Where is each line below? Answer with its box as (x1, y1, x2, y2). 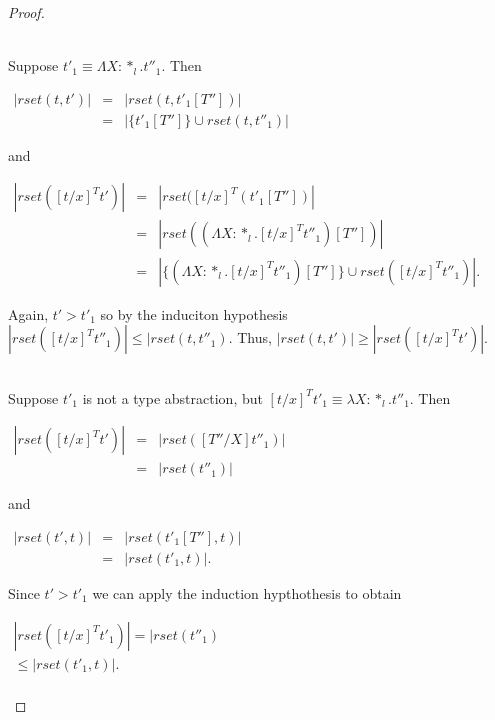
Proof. (8, 2, 45, 22)
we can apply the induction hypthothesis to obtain (92, 583, 402, 604)
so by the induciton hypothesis (100, 303, 288, 324)
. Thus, (228, 327, 272, 348)
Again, (8, 303, 49, 324)
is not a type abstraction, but (82, 387, 263, 408)
